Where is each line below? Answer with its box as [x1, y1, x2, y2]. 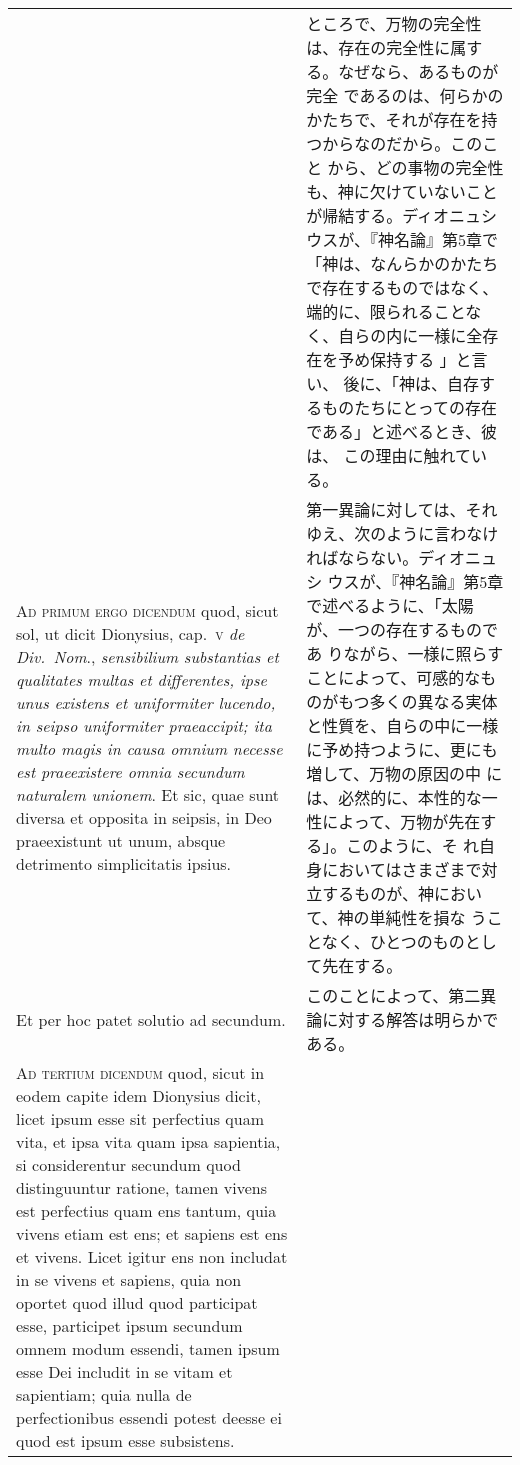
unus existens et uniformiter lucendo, [16, 691, 276, 714]
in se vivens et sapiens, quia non [16, 1268, 242, 1291]
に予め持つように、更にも [306, 738, 498, 761]
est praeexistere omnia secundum [16, 760, 245, 783]
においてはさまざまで [322, 858, 482, 881]
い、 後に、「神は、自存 [306, 372, 480, 395]
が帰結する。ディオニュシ [306, 204, 498, 227]
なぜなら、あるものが [338, 60, 499, 83]
